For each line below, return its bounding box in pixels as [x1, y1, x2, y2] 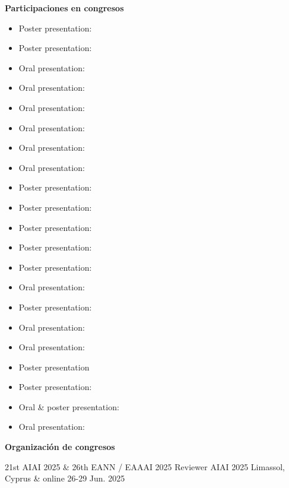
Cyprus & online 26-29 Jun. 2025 [5, 472, 125, 484]
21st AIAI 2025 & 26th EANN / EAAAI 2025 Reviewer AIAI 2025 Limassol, [5, 460, 285, 473]
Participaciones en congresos [5, 2, 124, 14]
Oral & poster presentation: [18, 400, 119, 413]
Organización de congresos [5, 441, 115, 453]
